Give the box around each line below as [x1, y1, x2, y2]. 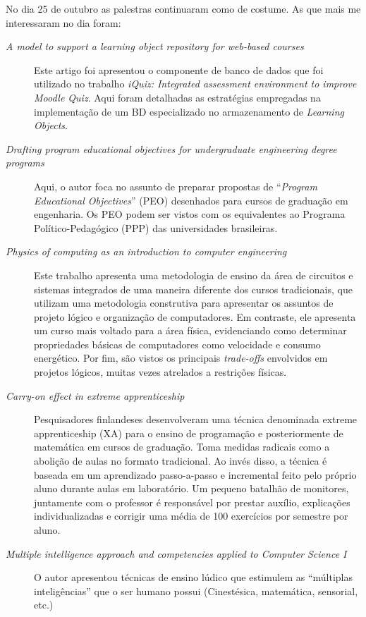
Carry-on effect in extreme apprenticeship [6, 388, 185, 403]
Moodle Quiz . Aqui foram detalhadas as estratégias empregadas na [34, 90, 321, 104]
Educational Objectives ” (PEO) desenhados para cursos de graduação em [34, 193, 348, 207]
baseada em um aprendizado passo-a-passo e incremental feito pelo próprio [34, 467, 357, 482]
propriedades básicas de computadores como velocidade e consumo [34, 336, 321, 351]
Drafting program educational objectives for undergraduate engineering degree [6, 141, 337, 156]
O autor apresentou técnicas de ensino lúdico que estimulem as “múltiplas [34, 570, 353, 585]
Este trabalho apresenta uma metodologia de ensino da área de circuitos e [34, 267, 353, 282]
